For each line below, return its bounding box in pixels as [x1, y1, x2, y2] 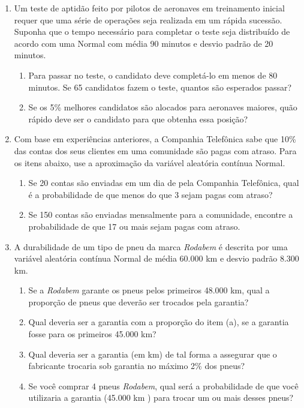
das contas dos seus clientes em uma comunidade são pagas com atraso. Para [14, 144, 297, 157]
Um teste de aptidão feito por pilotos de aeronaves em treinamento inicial [14, 2, 285, 14]
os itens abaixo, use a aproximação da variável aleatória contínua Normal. [14, 156, 285, 169]
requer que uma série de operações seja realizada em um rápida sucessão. [14, 13, 282, 26]
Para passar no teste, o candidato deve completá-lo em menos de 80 [28, 68, 278, 81]
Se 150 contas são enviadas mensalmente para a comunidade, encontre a [28, 208, 293, 221]
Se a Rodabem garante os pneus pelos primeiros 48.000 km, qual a [28, 284, 270, 296]
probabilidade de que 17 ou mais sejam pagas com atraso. [28, 220, 240, 232]
